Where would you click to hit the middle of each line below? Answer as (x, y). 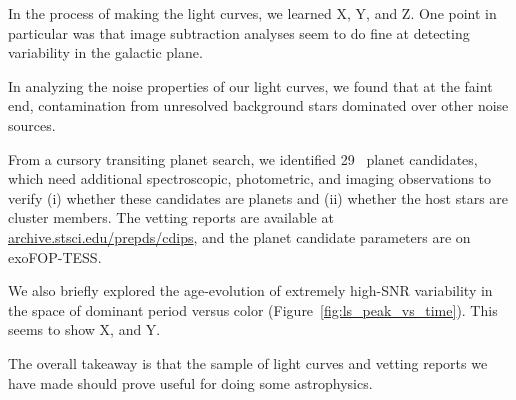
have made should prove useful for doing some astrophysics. (190, 382)
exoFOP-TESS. (55, 256)
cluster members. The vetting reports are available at (171, 217)
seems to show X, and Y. (84, 329)
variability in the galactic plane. (105, 52)
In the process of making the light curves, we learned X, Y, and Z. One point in (252, 13)
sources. (32, 124)
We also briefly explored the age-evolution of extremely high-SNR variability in (250, 290)
